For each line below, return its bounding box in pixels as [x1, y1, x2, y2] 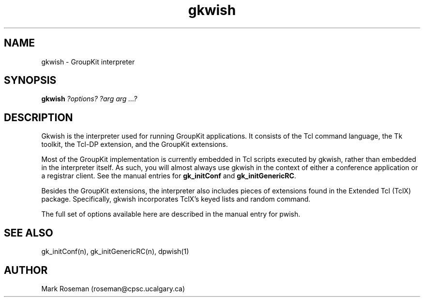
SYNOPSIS [4, 74, 57, 87]
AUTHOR [4, 264, 48, 276]
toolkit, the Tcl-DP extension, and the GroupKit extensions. [41, 140, 228, 149]
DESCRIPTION [4, 111, 73, 124]
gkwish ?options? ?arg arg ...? [41, 95, 137, 103]
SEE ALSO [4, 226, 53, 239]
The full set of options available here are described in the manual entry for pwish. [41, 210, 301, 219]
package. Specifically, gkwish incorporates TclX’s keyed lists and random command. [41, 195, 311, 204]
